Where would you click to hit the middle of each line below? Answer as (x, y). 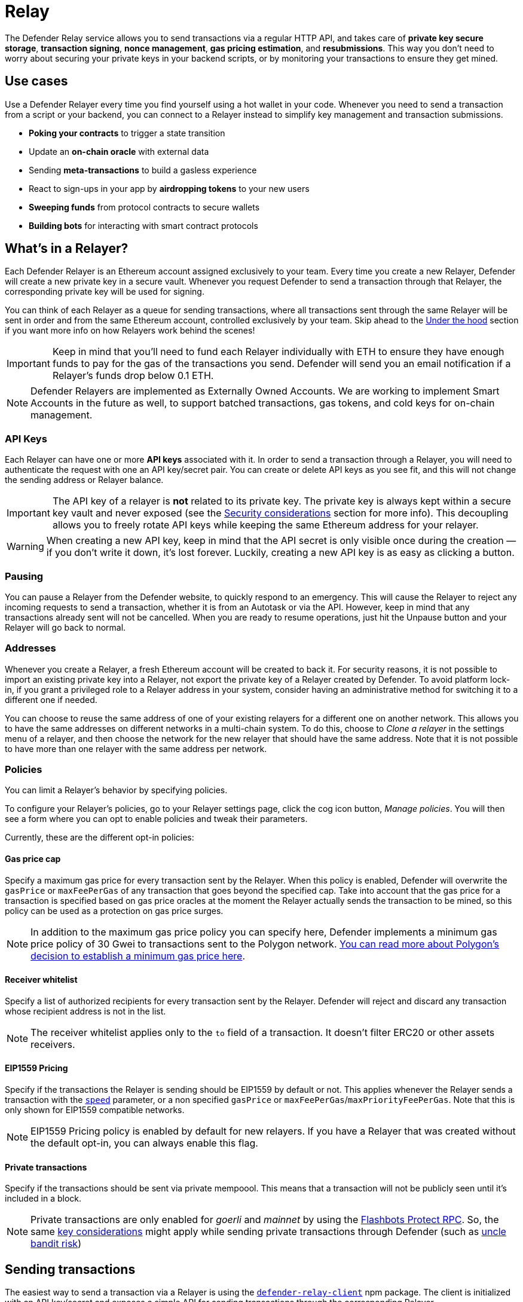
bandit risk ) (56, 1244)
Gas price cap (33, 859)
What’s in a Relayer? (67, 249)
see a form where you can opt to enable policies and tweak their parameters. (156, 819)
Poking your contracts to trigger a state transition (127, 133)
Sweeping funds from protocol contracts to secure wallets (144, 207)
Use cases (36, 81)
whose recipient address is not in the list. (85, 1011)
